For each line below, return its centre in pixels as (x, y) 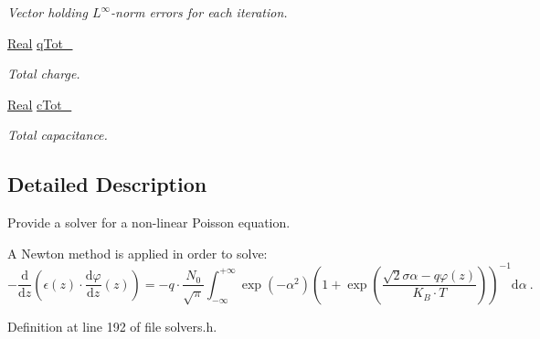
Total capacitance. (58, 135)
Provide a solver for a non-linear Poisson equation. (149, 222)
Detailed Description (107, 184)
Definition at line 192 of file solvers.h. (112, 326)
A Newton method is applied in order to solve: (138, 253)
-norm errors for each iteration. (199, 12)
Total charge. (44, 74)
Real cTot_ (40, 104)
